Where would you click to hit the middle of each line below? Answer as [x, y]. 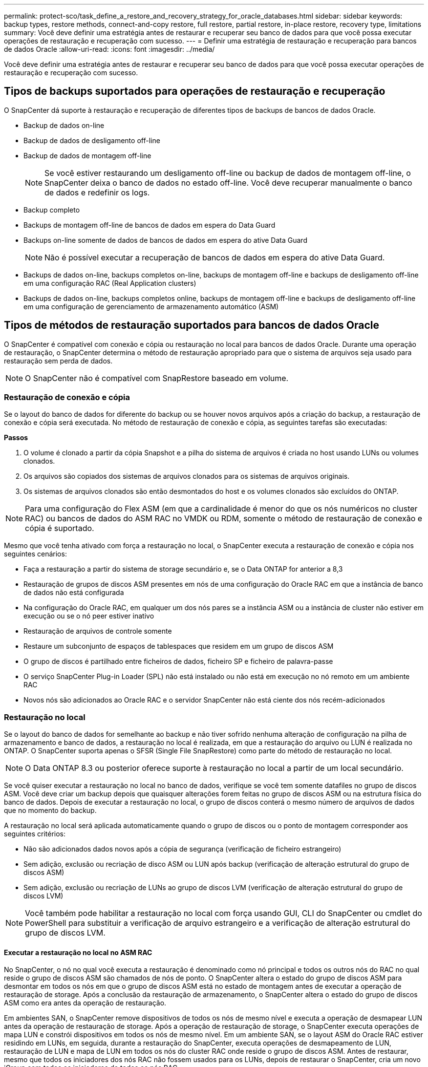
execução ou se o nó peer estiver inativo [89, 616]
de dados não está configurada [74, 593]
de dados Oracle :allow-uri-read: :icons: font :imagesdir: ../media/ [109, 49]
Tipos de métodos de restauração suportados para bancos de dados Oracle [192, 325]
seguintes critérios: [35, 834]
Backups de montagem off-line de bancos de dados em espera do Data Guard [150, 225]
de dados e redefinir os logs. [97, 192]
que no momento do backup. [50, 811]
